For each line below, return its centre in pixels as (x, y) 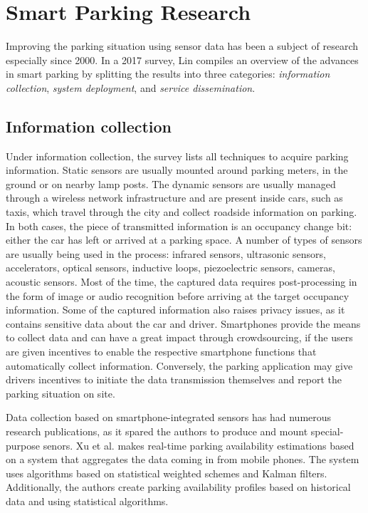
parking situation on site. (61, 393)
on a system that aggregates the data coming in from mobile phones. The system (183, 459)
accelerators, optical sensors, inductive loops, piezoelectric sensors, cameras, (170, 268)
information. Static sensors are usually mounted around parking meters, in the (177, 170)
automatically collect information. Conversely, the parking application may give (179, 365)
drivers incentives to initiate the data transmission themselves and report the (174, 379)
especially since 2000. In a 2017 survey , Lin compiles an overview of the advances (182, 59)
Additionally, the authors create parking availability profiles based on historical (178, 487)
